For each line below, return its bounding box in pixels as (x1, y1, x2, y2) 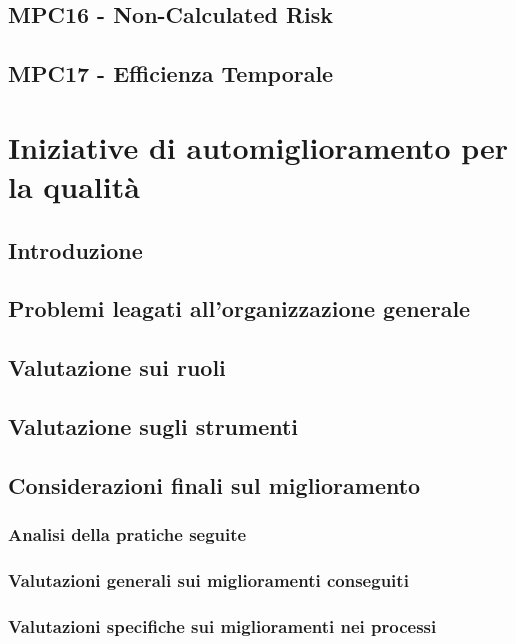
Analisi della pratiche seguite (8, 521, 247, 546)
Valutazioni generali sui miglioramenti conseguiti (8, 567, 409, 592)
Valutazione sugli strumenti (8, 410, 299, 441)
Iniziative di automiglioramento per (8, 126, 509, 167)
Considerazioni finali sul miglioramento (8, 469, 421, 500)
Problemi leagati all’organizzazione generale (8, 293, 471, 324)
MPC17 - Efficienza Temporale (8, 58, 334, 89)
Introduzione (8, 234, 143, 265)
